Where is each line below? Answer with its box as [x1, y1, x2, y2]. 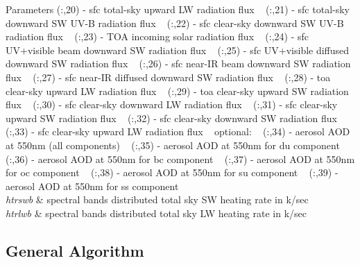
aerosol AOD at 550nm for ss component [6, 178, 179, 193]
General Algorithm [6, 239, 144, 261]
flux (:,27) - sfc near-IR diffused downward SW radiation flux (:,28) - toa [6, 69, 331, 84]
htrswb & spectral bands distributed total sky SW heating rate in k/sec [6, 192, 309, 207]
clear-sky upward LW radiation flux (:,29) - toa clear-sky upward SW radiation [6, 83, 349, 98]
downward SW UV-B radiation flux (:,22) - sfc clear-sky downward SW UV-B [6, 15, 344, 30]
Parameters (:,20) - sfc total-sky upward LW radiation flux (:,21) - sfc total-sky [6, 2, 350, 16]
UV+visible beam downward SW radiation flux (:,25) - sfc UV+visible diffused [6, 42, 350, 57]
